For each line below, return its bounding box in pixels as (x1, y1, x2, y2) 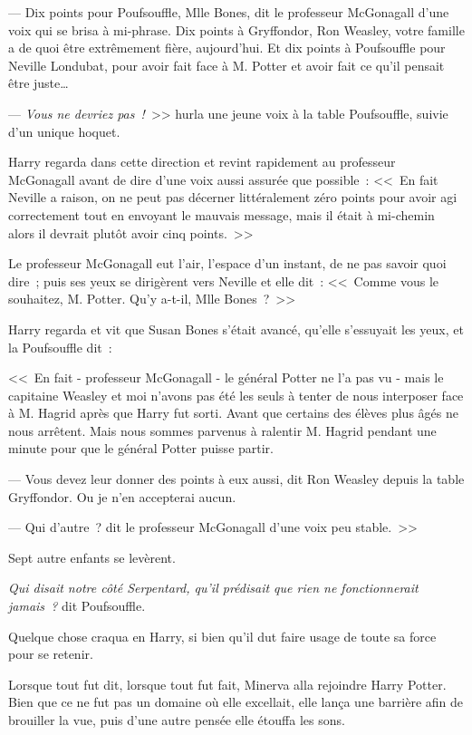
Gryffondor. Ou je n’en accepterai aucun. (8, 487, 236, 506)
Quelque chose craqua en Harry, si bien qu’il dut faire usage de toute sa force (8, 626, 437, 645)
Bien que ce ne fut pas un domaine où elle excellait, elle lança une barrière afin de (8, 692, 464, 711)
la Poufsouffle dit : (8, 337, 112, 356)
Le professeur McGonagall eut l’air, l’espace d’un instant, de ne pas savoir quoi (8, 254, 447, 273)
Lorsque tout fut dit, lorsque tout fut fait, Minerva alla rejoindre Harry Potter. (8, 674, 447, 693)
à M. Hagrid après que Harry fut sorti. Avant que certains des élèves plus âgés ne (8, 403, 458, 422)
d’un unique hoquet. (8, 121, 120, 140)
